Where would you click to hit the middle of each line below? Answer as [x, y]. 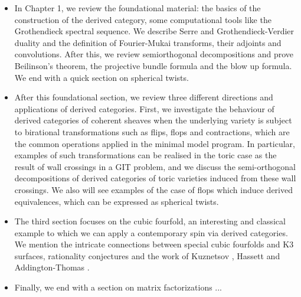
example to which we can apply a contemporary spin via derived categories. [151, 232]
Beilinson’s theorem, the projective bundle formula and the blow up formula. [153, 65]
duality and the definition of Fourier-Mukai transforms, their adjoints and [148, 42]
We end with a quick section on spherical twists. [102, 77]
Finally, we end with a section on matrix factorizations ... [118, 287]
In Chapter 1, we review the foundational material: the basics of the [138, 8]
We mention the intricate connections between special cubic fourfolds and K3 [154, 244]
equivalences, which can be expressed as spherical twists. [117, 201]
